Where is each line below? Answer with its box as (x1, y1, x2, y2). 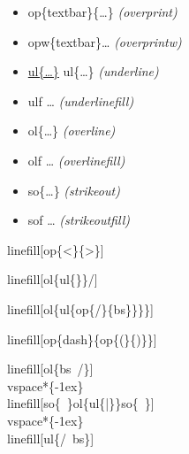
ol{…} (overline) (27, 121, 116, 140)
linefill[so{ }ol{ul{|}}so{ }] (7, 394, 155, 412)
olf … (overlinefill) (27, 150, 125, 169)
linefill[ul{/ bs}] (7, 428, 94, 447)
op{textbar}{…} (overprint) (27, 3, 178, 20)
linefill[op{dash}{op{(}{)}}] (7, 329, 157, 348)
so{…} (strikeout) (27, 181, 120, 199)
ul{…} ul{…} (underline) (27, 62, 159, 81)
